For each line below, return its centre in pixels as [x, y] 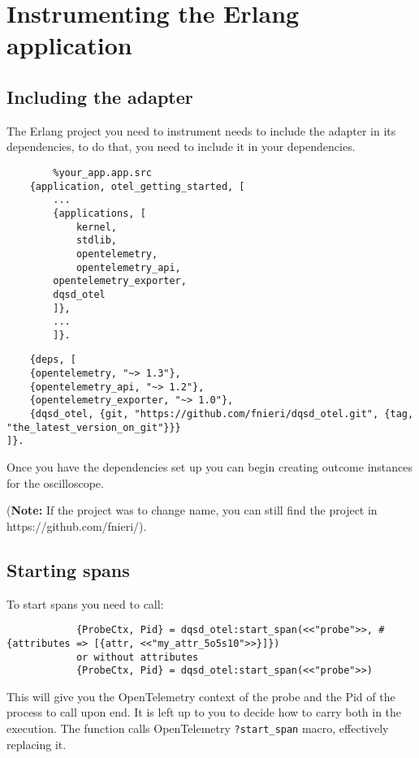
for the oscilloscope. [55, 482]
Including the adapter [100, 96]
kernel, [97, 227]
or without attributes [137, 657]
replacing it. [37, 744]
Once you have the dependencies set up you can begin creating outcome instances [210, 467]
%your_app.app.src [102, 172]
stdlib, [97, 241]
